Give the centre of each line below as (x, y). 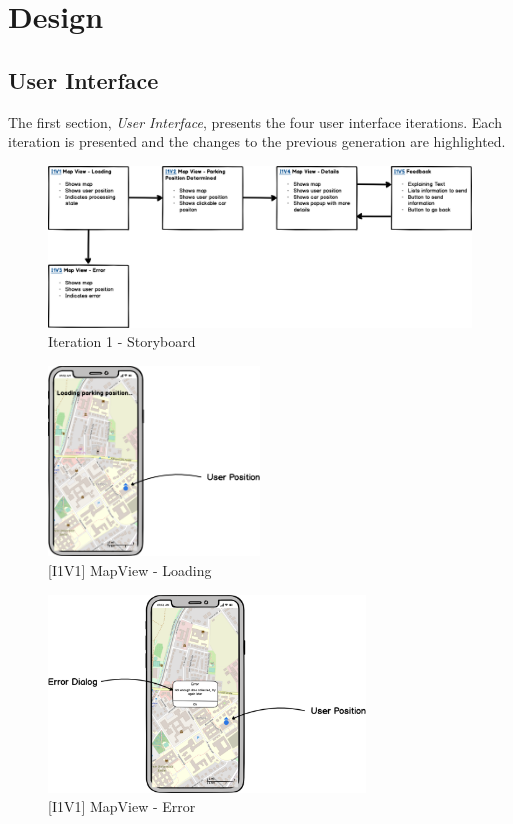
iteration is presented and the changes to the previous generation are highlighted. (257, 141)
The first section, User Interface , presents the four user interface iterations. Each (255, 121)
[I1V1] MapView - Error (122, 806)
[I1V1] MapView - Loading (130, 569)
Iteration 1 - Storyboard (122, 341)
